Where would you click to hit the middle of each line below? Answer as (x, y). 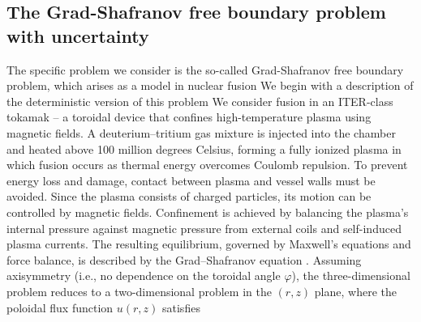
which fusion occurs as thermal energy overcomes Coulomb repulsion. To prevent (207, 165)
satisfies (181, 307)
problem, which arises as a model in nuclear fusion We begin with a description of (210, 85)
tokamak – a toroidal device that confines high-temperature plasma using (189, 117)
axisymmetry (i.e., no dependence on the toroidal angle (144, 275)
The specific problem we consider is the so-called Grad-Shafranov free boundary (205, 69)
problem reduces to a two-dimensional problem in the (139, 291)
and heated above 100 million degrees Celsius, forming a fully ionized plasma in (204, 148)
